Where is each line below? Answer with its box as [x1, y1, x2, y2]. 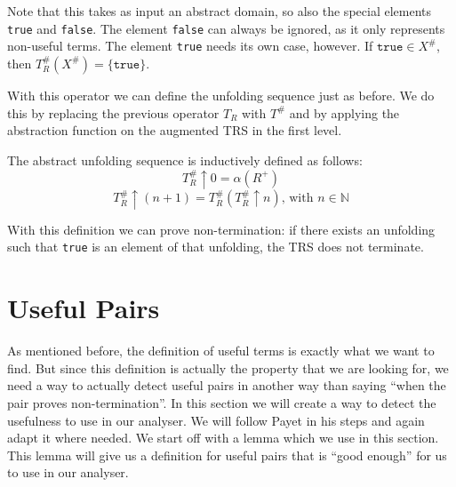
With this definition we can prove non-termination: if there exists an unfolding [7, 220, 436, 238]
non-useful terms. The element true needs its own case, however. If [7, 36, 373, 55]
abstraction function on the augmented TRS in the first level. [7, 121, 342, 140]
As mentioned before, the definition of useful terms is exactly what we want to [7, 341, 435, 360]
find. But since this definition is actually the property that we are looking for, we [7, 358, 449, 377]
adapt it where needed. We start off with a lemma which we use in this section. [7, 428, 439, 447]
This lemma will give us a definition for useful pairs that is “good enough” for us [7, 445, 447, 464]
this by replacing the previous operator [7, 103, 220, 122]
